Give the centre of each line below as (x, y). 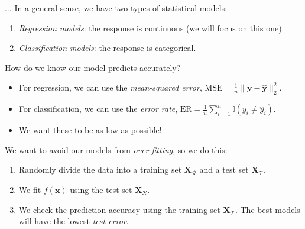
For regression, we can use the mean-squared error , (110, 87)
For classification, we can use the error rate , (98, 109)
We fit (30, 189)
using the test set (101, 189)
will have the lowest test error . (74, 221)
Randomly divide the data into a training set (100, 170)
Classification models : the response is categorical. (107, 48)
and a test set (224, 170)
